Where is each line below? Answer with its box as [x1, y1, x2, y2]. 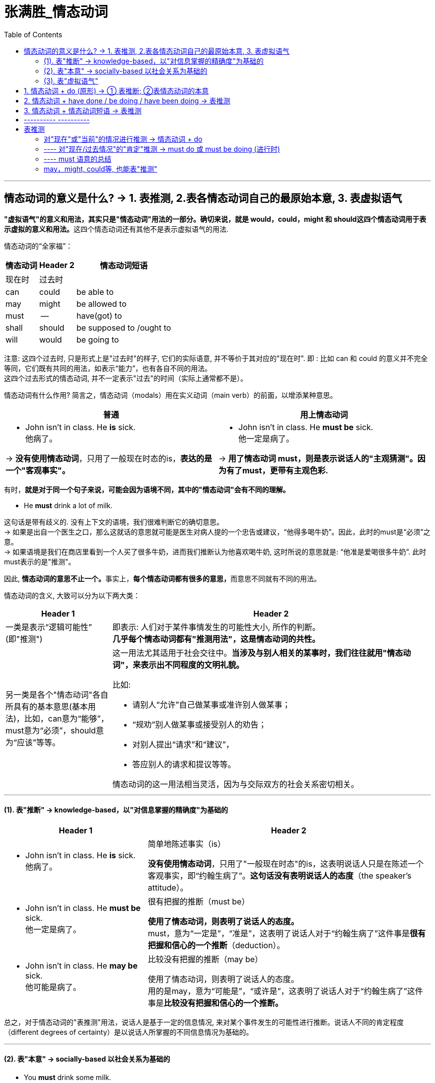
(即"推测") [5, 633, 43, 644]
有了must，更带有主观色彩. [226, 465, 328, 475]
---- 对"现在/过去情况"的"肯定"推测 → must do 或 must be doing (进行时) [44, 144, 280, 153]
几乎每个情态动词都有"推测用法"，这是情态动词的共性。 [112, 633, 320, 644]
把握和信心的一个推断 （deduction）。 [147, 940, 285, 950]
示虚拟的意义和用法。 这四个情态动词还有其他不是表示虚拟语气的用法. [4, 224, 229, 233]
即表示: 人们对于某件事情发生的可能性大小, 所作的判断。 [112, 622, 320, 632]
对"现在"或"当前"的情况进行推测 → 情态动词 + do [44, 134, 203, 143]
